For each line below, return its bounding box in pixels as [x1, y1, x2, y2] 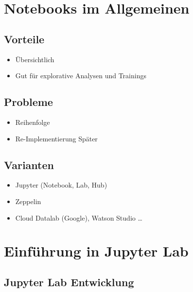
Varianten [4, 157, 54, 172]
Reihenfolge [15, 117, 50, 127]
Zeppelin [15, 196, 41, 206]
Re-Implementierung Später [15, 133, 98, 143]
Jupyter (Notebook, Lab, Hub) [15, 180, 107, 190]
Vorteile [4, 31, 45, 46]
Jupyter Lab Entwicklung [4, 274, 134, 289]
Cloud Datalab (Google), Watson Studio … [15, 212, 142, 223]
